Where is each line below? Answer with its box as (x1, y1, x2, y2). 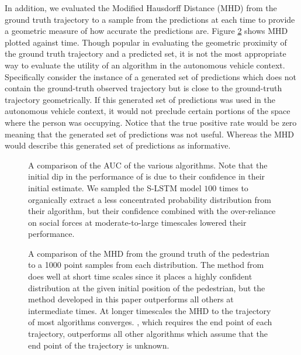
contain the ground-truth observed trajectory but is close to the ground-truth (5, 82, 282, 94)
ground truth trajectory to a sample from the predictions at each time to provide (5, 13, 295, 25)
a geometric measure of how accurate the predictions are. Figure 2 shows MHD (5, 25, 288, 37)
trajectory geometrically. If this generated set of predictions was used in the (5, 93, 275, 105)
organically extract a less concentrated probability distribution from (28, 193, 271, 205)
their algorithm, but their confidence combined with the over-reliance (28, 205, 276, 217)
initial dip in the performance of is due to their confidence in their (28, 170, 265, 182)
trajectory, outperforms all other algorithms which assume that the (28, 328, 268, 340)
